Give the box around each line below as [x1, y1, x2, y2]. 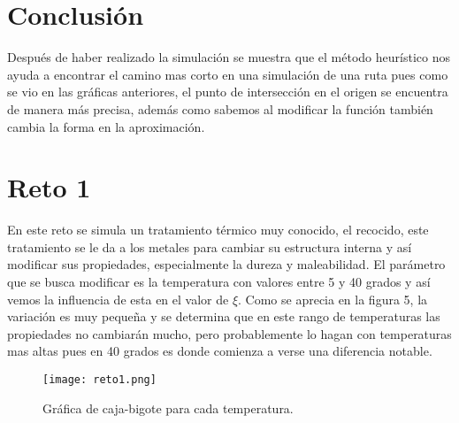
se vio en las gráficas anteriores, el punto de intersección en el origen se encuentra [7, 82, 448, 101]
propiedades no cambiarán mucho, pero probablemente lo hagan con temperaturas [7, 324, 452, 342]
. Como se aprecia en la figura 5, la [238, 289, 428, 308]
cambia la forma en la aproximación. [7, 117, 205, 135]
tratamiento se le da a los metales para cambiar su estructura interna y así [7, 237, 412, 256]
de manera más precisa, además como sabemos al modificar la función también [7, 99, 433, 118]
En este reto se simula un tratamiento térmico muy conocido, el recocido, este [7, 220, 429, 239]
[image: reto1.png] [42, 373, 157, 386]
